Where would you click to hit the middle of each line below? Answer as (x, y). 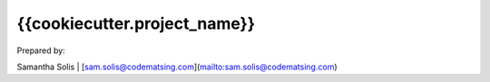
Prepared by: (41, 50)
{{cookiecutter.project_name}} (136, 23)
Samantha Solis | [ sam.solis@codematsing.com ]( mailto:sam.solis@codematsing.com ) (177, 67)
